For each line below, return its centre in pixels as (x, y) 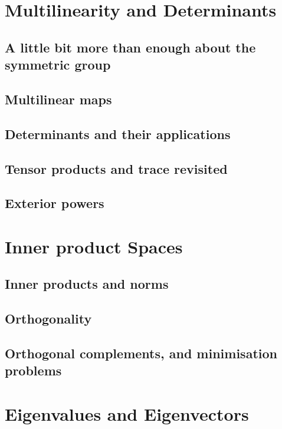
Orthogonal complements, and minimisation (141, 353)
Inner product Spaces (94, 246)
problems (33, 370)
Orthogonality (48, 319)
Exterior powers (55, 203)
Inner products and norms (87, 284)
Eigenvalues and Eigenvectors (127, 413)
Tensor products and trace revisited (116, 168)
